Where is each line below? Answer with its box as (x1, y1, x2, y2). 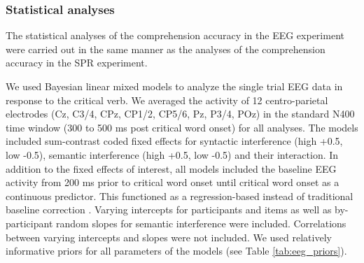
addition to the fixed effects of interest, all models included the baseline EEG (6, 161, 337, 176)
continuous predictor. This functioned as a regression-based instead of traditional (6, 188, 353, 203)
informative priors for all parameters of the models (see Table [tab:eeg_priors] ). (6, 243, 347, 258)
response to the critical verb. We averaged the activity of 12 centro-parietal (6, 92, 328, 107)
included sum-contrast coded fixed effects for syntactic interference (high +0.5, (6, 134, 343, 148)
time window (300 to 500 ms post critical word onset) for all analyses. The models (6, 120, 358, 134)
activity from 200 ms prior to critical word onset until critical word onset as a (6, 175, 339, 190)
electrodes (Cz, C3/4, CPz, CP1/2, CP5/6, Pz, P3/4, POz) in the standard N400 (6, 106, 355, 121)
